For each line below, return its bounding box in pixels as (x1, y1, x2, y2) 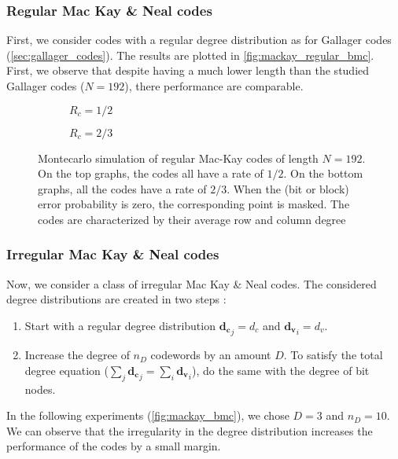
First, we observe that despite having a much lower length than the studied (6, 62, 370, 79)
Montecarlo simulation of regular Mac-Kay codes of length (38, 149, 319, 166)
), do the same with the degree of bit (192, 362, 370, 378)
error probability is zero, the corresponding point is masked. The (38, 196, 350, 212)
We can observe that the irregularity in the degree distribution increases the (6, 422, 373, 439)
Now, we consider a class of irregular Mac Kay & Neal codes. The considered (6, 275, 377, 292)
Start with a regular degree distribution (24, 317, 216, 333)
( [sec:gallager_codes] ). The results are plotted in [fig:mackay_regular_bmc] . (6, 46, 374, 63)
